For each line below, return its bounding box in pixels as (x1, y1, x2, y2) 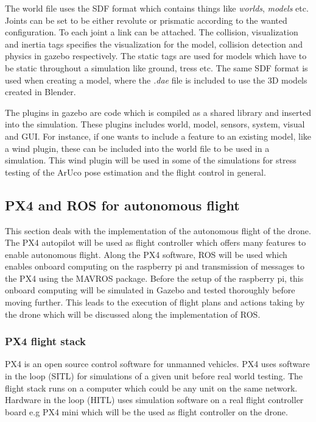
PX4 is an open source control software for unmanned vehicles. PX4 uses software (5, 357, 310, 370)
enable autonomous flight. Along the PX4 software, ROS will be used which (5, 248, 287, 260)
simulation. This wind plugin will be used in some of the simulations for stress (5, 154, 297, 166)
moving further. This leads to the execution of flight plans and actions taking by (5, 296, 305, 309)
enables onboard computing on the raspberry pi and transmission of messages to (5, 260, 304, 273)
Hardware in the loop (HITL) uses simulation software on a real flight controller (5, 393, 304, 406)
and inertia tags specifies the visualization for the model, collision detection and (5, 37, 303, 50)
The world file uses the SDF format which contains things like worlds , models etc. (5, 2, 309, 14)
